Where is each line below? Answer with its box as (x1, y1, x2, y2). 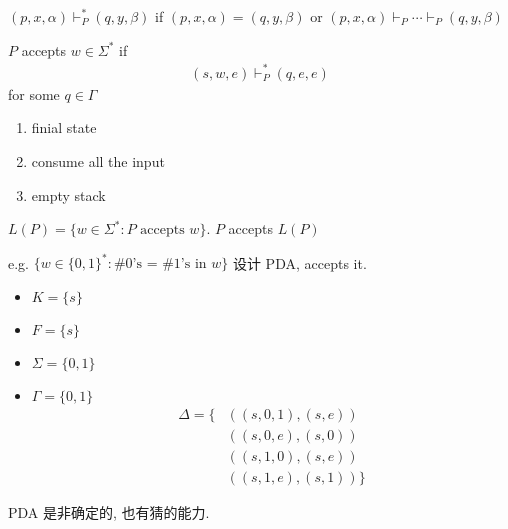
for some (8, 83, 60, 104)
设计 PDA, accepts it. (232, 252, 367, 273)
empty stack (31, 184, 106, 205)
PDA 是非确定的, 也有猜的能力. (8, 501, 210, 522)
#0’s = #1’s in (113, 257, 207, 272)
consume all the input (31, 150, 165, 171)
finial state (31, 117, 97, 138)
